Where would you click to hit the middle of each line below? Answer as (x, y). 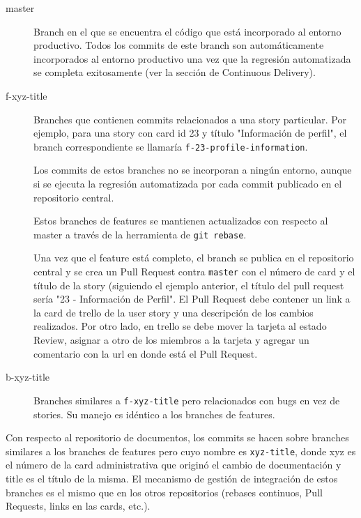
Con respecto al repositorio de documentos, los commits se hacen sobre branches (177, 437)
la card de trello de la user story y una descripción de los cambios (174, 312)
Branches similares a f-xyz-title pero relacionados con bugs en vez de (187, 400)
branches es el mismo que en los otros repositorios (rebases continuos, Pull (164, 492)
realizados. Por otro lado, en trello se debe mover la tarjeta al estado (180, 326)
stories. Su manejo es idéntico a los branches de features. (154, 414)
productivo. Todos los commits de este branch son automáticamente (179, 45)
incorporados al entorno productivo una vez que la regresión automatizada (192, 58)
